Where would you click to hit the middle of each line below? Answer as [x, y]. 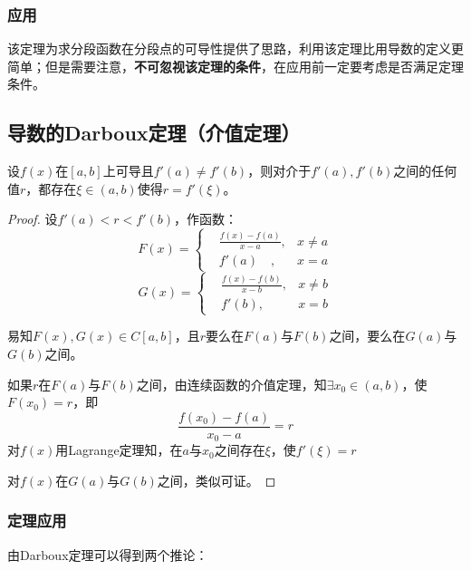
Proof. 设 [33, 219]
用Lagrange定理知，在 [119, 450]
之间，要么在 [367, 336]
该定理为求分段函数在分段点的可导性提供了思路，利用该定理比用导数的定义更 [235, 48]
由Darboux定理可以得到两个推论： [108, 554]
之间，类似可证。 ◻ [216, 480]
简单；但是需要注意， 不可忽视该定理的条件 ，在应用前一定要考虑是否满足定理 [235, 66]
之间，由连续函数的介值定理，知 [231, 384]
